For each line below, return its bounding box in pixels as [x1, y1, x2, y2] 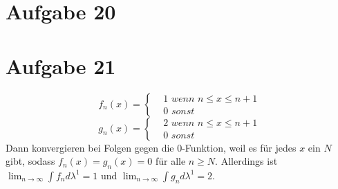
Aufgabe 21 [6, 51, 116, 80]
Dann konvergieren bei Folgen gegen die [6, 140, 174, 154]
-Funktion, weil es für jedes [182, 140, 297, 154]
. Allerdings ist [215, 154, 278, 168]
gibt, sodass [6, 154, 55, 168]
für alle [155, 154, 186, 168]
